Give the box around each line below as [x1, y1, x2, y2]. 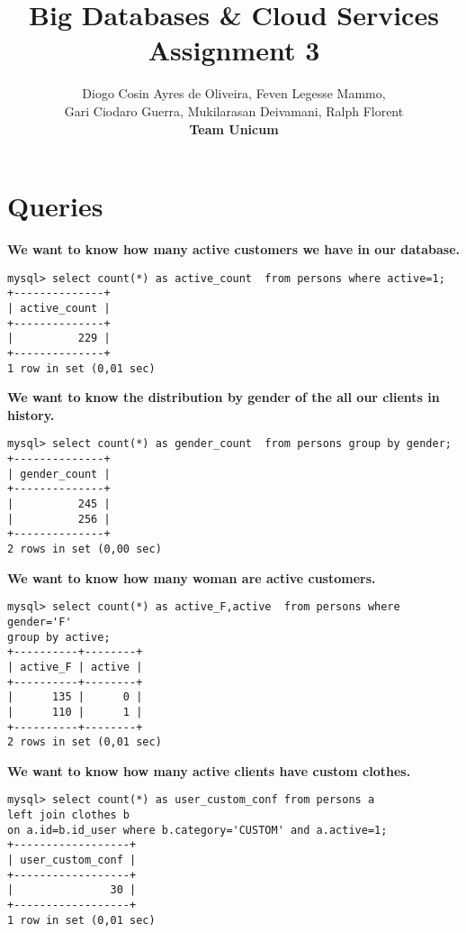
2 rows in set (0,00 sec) [7, 543, 162, 555]
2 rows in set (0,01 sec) [7, 736, 162, 749]
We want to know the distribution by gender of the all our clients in [7, 388, 440, 407]
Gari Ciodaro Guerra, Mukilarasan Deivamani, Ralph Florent [64, 101, 404, 120]
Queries [7, 188, 103, 224]
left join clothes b [7, 809, 130, 822]
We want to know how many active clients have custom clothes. [7, 761, 411, 780]
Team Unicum [189, 119, 279, 138]
